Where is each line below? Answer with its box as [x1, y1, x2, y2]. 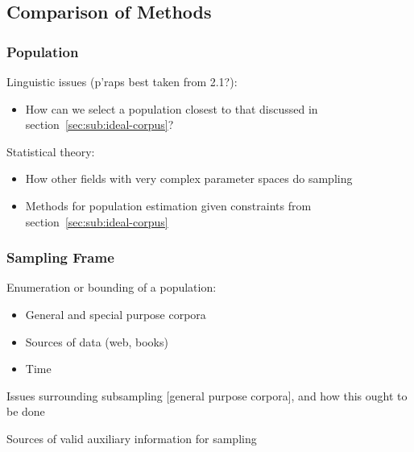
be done [6, 403, 45, 420]
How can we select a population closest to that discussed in [25, 100, 318, 117]
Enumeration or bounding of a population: [6, 279, 217, 296]
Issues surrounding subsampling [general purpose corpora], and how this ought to [6, 387, 408, 404]
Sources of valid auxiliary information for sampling [6, 429, 257, 446]
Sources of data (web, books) [25, 333, 168, 350]
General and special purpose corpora [25, 305, 206, 322]
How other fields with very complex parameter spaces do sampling [25, 170, 353, 187]
